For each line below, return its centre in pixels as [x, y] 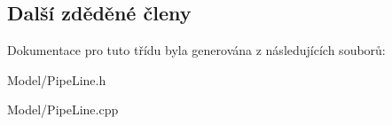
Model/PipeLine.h [57, 79]
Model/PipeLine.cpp [63, 109]
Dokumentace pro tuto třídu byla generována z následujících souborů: [196, 50]
